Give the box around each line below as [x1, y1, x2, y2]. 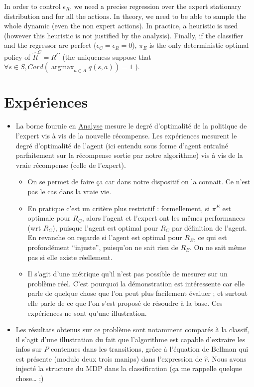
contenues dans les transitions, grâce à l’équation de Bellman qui [51, 344, 249, 354]
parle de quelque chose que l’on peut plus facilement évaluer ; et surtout [27, 288, 248, 298]
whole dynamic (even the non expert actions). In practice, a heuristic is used [4, 20, 238, 31]
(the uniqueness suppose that [62, 51, 151, 62]
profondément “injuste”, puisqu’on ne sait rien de [27, 242, 178, 252]
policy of [4, 51, 30, 62]
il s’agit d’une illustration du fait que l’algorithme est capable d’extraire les [15, 334, 246, 344]
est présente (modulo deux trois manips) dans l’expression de [15, 353, 202, 364]
